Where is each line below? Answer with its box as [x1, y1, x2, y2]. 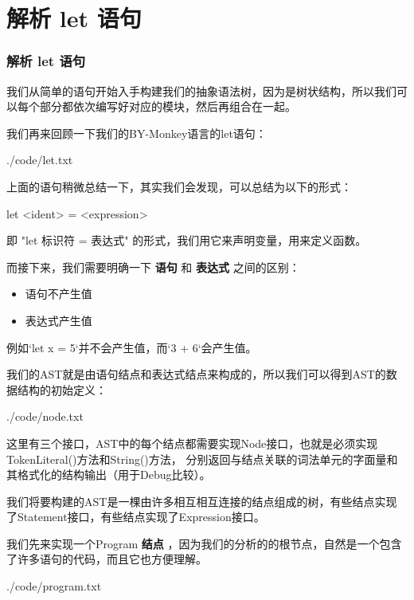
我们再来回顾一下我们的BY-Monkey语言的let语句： [6, 124, 267, 141]
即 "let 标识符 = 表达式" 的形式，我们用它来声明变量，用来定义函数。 [6, 232, 367, 249]
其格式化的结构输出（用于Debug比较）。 [6, 466, 211, 483]
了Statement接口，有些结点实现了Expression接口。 [6, 508, 265, 525]
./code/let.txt [6, 151, 73, 168]
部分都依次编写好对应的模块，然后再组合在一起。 [39, 98, 296, 115]
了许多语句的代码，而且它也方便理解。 [6, 551, 207, 567]
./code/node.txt [6, 408, 84, 425]
